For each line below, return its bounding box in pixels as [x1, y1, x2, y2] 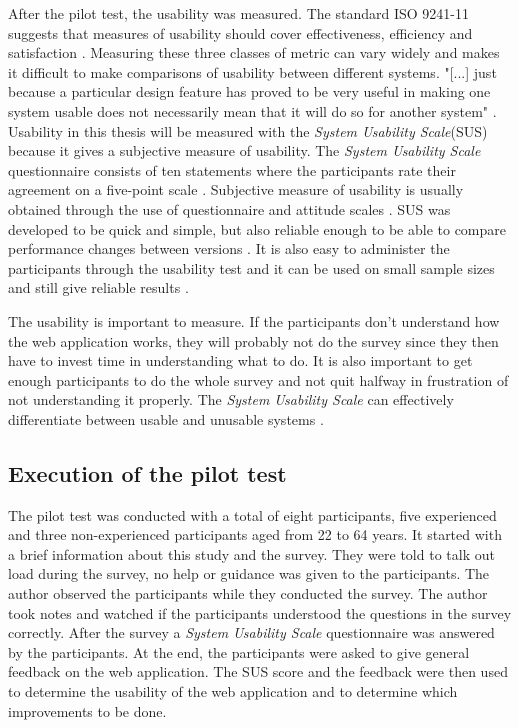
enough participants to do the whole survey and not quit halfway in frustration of [8, 369, 509, 390]
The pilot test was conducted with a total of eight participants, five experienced [8, 504, 497, 525]
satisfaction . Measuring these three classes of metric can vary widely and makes [8, 42, 500, 63]
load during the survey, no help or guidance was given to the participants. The [8, 563, 490, 584]
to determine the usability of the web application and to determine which [8, 681, 458, 702]
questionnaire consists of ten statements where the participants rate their [8, 159, 456, 180]
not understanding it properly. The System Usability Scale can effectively [8, 389, 454, 410]
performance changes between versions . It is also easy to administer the [8, 238, 450, 259]
